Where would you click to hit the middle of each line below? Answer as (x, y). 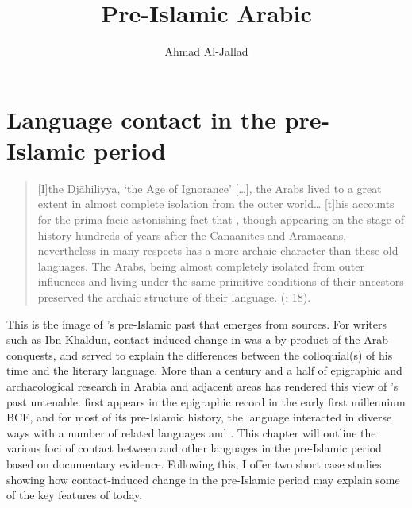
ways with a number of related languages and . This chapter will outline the (191, 432)
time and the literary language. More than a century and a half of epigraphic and (204, 370)
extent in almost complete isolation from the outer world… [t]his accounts (216, 204)
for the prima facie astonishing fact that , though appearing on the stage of (221, 219)
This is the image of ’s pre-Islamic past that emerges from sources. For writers (197, 323)
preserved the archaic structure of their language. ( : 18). (174, 297)
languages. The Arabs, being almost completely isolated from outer (201, 266)
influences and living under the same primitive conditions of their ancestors (221, 281)
